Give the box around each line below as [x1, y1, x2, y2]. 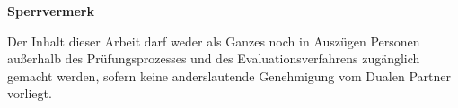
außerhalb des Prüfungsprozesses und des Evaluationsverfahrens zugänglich [7, 49, 420, 68]
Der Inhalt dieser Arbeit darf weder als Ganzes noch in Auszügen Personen [7, 31, 420, 50]
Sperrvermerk [7, 2, 94, 20]
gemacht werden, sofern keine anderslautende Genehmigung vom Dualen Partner [7, 66, 451, 85]
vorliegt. [7, 84, 52, 103]
